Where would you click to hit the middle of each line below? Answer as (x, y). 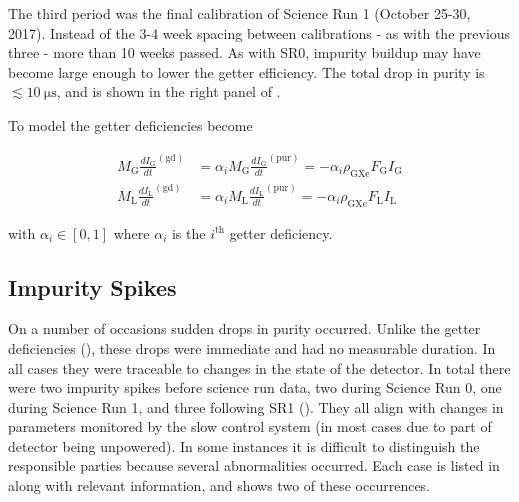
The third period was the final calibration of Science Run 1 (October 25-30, (239, 13)
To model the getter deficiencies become (130, 124)
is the (188, 232)
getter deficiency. (281, 232)
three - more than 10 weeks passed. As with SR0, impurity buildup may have (244, 52)
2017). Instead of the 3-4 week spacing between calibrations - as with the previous (259, 32)
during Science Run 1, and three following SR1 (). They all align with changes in (256, 406)
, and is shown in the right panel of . (168, 91)
